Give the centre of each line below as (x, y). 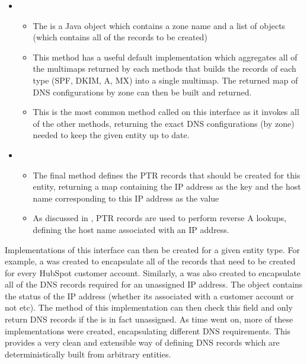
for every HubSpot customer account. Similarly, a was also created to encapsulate (153, 272)
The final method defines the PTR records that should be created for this (167, 175)
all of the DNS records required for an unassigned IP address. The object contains (154, 284)
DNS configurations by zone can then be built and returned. (142, 92)
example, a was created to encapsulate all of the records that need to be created (150, 261)
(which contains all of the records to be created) (120, 37)
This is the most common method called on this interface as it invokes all (166, 112)
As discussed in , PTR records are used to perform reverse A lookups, (160, 218)
